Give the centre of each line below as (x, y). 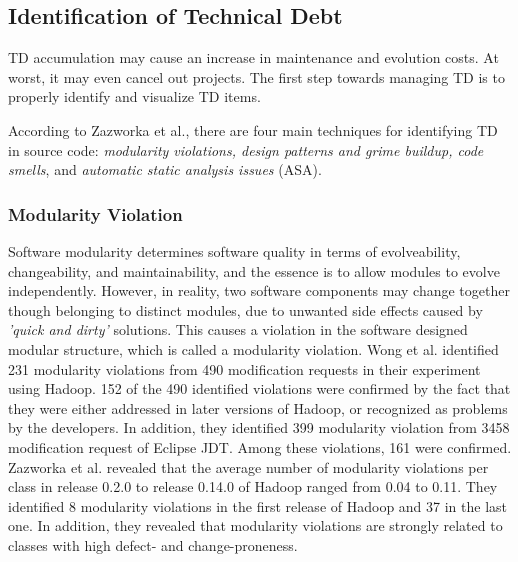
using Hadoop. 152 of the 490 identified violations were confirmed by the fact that (259, 388)
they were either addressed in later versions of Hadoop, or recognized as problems (258, 407)
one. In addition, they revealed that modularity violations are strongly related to (255, 525)
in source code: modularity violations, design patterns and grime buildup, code (246, 149)
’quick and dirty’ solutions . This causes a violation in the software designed (238, 329)
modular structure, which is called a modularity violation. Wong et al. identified (253, 348)
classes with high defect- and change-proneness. (153, 544)
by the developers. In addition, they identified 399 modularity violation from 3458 (259, 427)
